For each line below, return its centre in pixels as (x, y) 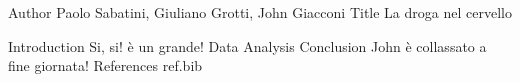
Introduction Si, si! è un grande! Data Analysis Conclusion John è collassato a (247, 45)
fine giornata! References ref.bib (105, 65)
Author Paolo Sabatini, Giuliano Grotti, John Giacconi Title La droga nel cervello (260, 12)
